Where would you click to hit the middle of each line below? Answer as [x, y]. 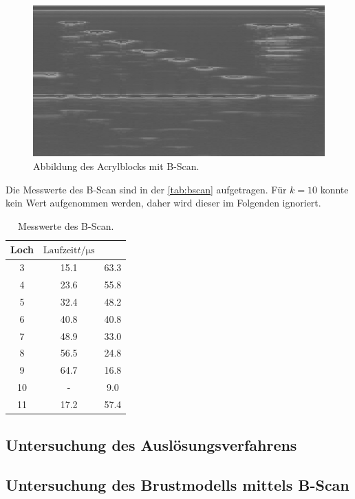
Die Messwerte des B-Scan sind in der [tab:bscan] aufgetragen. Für [146, 189]
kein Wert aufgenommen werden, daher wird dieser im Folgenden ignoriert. [163, 203]
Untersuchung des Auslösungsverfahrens [151, 444]
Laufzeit [60, 251]
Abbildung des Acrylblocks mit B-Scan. [116, 166]
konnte [334, 189]
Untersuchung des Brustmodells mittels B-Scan [177, 485]
